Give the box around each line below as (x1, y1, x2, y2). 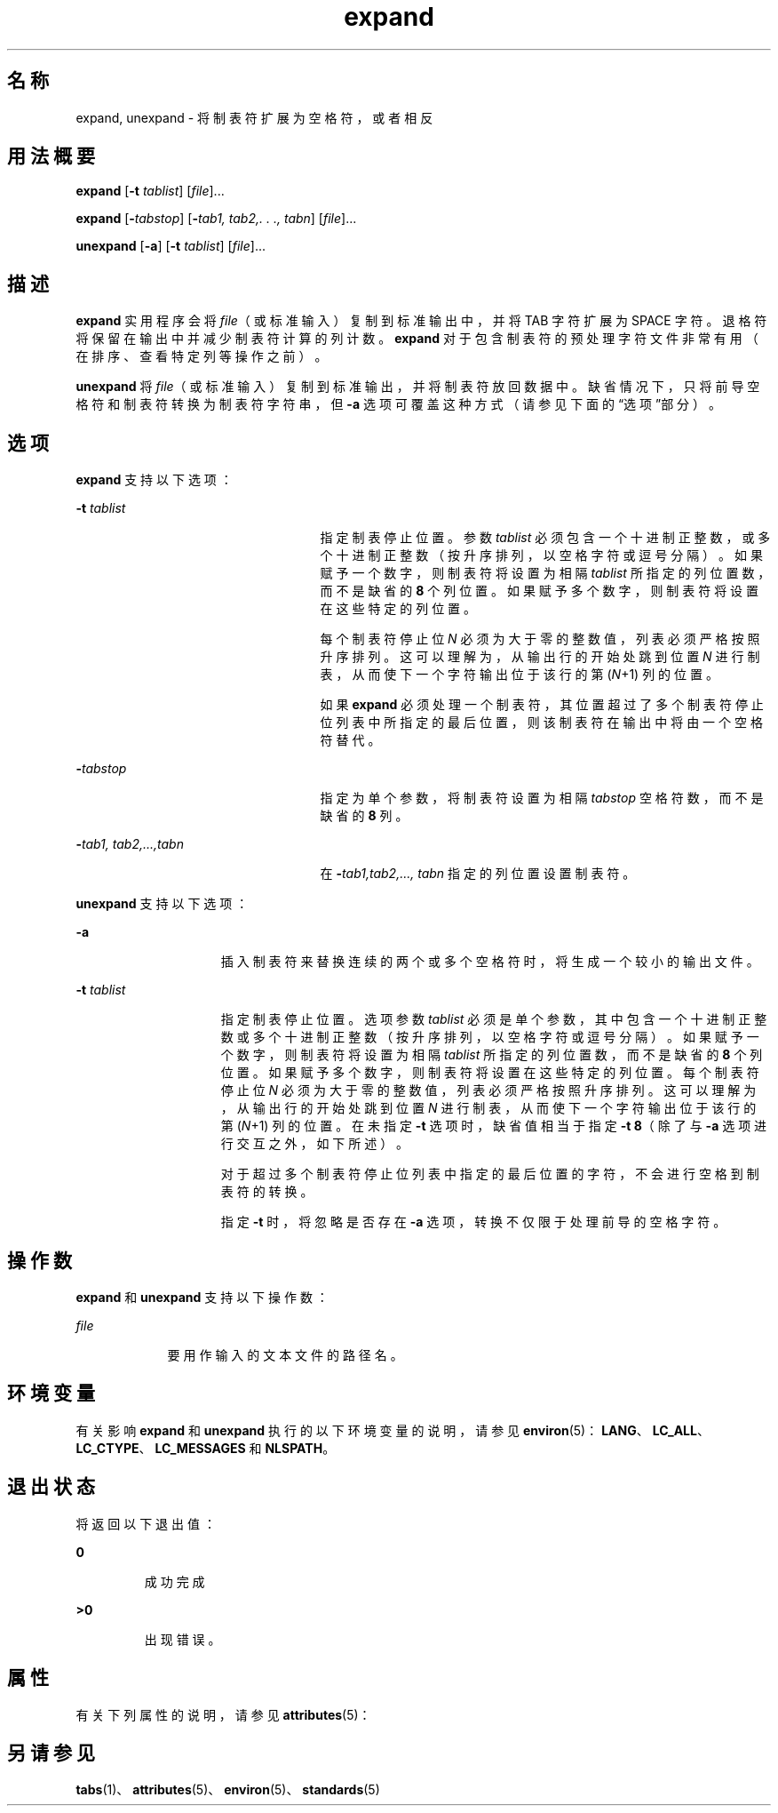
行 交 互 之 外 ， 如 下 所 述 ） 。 (220, 1136, 409, 1152)
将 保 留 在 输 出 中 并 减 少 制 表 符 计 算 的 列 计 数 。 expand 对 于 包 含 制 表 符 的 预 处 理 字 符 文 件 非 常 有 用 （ (75, 331, 758, 347)
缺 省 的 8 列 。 (320, 808, 409, 824)
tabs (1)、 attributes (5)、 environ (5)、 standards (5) (75, 1782, 380, 1798)
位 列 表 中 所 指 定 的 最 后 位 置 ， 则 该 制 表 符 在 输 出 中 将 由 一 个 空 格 (320, 715, 763, 731)
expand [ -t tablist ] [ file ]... (75, 183, 225, 199)
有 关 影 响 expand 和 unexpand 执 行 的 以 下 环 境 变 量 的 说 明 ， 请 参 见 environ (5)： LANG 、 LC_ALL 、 (75, 1422, 710, 1438)
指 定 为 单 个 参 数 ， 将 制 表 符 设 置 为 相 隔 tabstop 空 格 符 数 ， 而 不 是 (320, 790, 764, 806)
